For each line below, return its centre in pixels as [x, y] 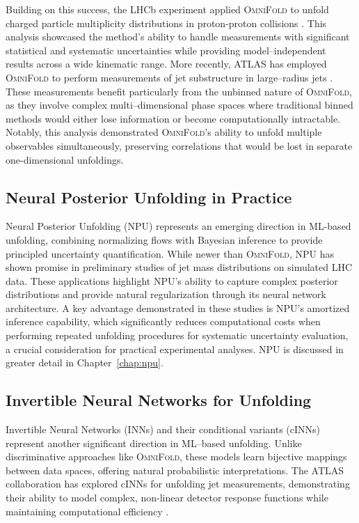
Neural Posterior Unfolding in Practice [149, 197]
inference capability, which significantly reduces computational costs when [163, 321]
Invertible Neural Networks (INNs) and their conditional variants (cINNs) [163, 429]
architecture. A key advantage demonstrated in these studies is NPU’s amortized [178, 307]
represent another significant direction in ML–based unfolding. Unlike [154, 443]
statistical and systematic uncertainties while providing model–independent [166, 50]
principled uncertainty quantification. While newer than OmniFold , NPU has [170, 253]
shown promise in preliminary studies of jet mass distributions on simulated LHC [179, 267]
